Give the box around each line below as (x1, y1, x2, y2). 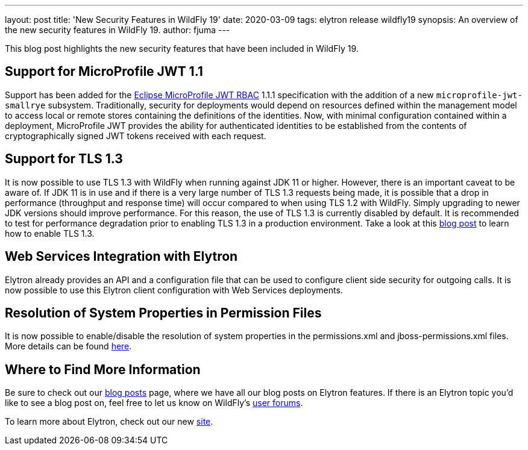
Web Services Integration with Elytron (5, 249, 238, 264)
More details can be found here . (5, 341, 132, 352)
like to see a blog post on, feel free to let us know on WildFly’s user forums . (5, 398, 303, 408)
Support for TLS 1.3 (5, 151, 123, 167)
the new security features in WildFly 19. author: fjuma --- (5, 25, 230, 35)
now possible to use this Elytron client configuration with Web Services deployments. (5, 284, 343, 295)
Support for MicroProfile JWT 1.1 (5, 64, 203, 80)
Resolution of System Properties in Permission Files (5, 305, 322, 320)
